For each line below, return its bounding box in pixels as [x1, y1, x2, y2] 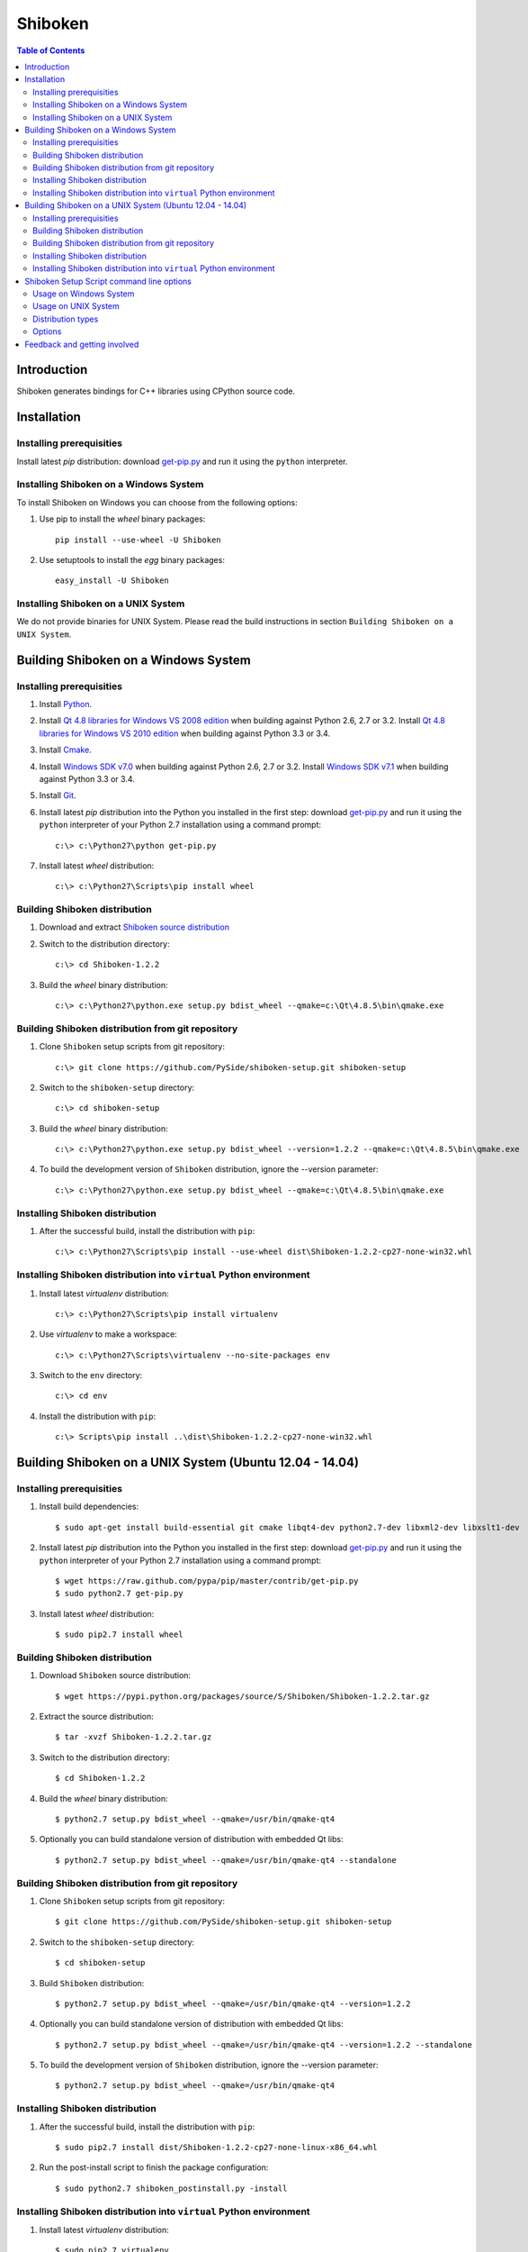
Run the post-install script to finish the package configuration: [39, 2162, 269, 2173]
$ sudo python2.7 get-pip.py [55, 1588, 183, 1599]
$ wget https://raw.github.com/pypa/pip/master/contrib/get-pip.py [55, 1575, 359, 1585]
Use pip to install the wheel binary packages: [39, 513, 206, 524]
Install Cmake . [39, 744, 92, 756]
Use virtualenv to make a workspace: [39, 1329, 177, 1339]
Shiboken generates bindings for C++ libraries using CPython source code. [16, 386, 296, 396]
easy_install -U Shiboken [55, 576, 170, 586]
